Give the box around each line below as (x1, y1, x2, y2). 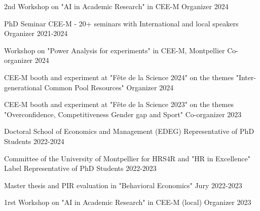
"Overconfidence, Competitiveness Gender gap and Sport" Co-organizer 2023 (4, 109, 242, 119)
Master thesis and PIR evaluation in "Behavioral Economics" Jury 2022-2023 (4, 180, 242, 190)
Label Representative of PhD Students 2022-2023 (4, 163, 157, 173)
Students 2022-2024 (4, 135, 64, 146)
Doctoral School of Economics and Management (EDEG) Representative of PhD (4, 126, 254, 136)
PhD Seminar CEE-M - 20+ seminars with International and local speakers (4, 18, 239, 28)
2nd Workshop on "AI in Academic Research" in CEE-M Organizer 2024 (4, 1, 229, 11)
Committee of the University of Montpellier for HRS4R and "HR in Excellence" (4, 153, 250, 163)
